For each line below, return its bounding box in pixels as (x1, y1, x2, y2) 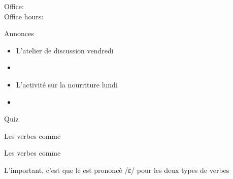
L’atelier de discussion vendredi (16, 45, 114, 55)
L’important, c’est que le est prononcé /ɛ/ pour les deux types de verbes (4, 164, 229, 175)
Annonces (4, 28, 34, 39)
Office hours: (4, 11, 44, 21)
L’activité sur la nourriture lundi (16, 79, 118, 89)
